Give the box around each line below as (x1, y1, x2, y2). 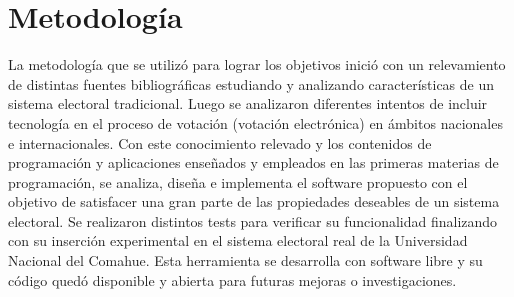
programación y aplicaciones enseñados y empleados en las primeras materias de (8, 152, 499, 173)
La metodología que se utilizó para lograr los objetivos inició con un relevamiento (8, 54, 506, 75)
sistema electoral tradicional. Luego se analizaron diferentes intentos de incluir (8, 93, 488, 114)
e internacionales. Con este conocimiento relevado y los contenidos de (8, 132, 432, 153)
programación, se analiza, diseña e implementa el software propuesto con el (8, 171, 468, 192)
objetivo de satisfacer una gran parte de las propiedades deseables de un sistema (8, 191, 500, 212)
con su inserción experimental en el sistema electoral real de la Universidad (8, 230, 468, 251)
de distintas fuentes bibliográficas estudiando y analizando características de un (8, 73, 495, 94)
